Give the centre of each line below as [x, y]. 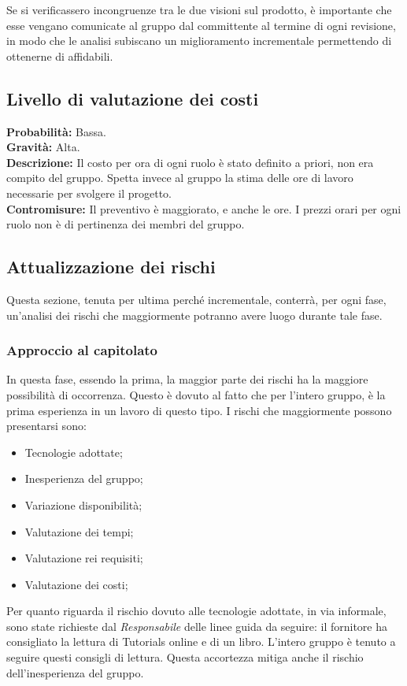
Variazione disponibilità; [83, 504]
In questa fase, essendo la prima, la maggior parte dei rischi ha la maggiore [187, 379]
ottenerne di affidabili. [60, 56]
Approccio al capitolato [82, 350]
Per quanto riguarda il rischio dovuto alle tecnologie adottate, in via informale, [196, 611]
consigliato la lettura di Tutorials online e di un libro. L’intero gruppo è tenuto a [201, 642]
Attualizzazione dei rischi [111, 267]
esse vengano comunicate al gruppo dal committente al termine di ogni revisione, [201, 25]
